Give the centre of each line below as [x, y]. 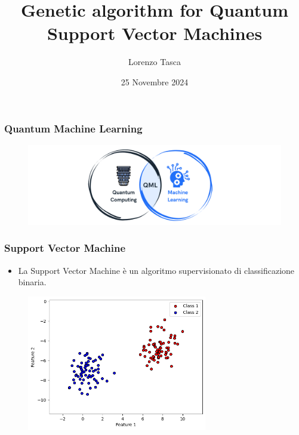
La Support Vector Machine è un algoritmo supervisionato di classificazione [156, 270]
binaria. [32, 282]
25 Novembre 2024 [155, 81]
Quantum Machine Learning [73, 128]
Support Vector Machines [155, 33]
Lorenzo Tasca [155, 62]
